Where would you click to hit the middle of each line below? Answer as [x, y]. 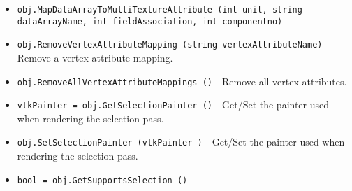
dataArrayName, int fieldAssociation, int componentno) [150, 21]
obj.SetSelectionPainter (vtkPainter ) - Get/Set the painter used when [181, 142]
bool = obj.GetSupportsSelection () [102, 180]
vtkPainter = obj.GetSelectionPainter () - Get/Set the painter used [173, 105]
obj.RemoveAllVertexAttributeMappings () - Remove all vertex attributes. [182, 81]
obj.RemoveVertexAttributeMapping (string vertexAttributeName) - [173, 44]
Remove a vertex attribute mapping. [95, 57]
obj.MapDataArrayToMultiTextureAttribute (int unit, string [160, 10]
